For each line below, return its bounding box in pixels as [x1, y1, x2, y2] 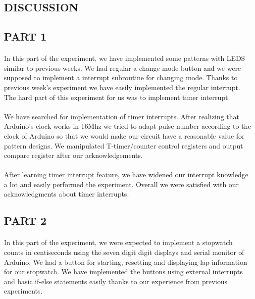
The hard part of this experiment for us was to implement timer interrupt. [4, 92, 230, 102]
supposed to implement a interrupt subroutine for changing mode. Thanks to [4, 72, 238, 83]
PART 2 [4, 213, 47, 228]
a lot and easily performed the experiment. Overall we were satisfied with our [4, 179, 239, 189]
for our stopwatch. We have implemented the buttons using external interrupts [4, 266, 243, 277]
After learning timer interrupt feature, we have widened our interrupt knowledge [4, 169, 249, 180]
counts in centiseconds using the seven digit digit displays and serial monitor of [4, 247, 244, 257]
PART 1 [4, 29, 47, 44]
